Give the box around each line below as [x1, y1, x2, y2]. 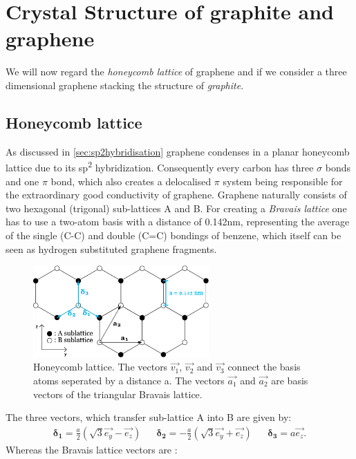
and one [6, 174, 39, 188]
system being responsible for [223, 174, 343, 188]
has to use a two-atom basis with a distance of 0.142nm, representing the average [6, 214, 350, 229]
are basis [271, 373, 308, 387]
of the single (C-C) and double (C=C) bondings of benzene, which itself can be [6, 227, 341, 242]
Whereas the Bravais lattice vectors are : [6, 442, 178, 456]
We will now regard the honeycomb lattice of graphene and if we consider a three [6, 64, 347, 79]
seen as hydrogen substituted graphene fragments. [6, 241, 217, 256]
